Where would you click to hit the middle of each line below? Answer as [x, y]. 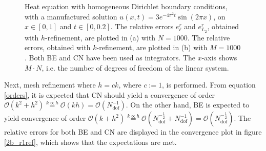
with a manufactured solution [71, 16]
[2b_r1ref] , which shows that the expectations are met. [90, 142]
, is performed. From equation [209, 85]
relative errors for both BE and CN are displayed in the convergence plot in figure [133, 132]
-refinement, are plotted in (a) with [100, 37]
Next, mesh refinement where [50, 85]
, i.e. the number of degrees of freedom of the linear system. [135, 67]
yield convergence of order [45, 118]
